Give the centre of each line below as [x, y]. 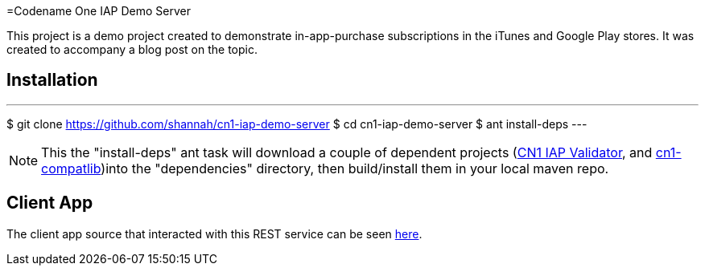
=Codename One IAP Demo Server [99, 11]
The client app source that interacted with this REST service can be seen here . [214, 233]
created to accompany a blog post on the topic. [132, 49]
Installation [52, 80]
